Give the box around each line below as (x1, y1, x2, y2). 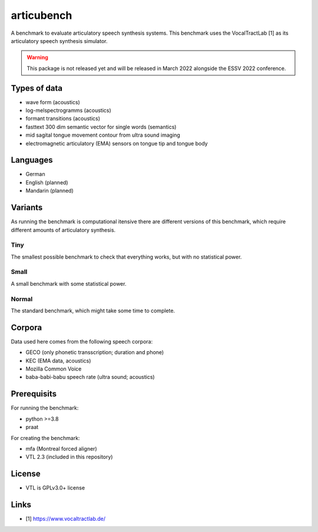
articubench (11, 9, 72, 22)
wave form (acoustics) (25, 98, 81, 105)
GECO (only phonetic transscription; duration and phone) (25, 349, 164, 356)
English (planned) (25, 179, 68, 186)
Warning (26, 54, 48, 61)
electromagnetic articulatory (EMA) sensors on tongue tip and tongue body (25, 140, 208, 147)
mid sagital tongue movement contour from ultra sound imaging (25, 131, 181, 138)
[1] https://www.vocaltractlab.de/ (25, 516, 106, 523)
